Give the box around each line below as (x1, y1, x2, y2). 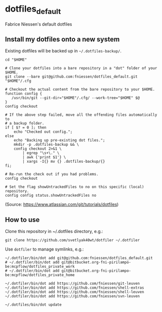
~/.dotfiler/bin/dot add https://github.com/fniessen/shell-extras (5, 285, 145, 290)
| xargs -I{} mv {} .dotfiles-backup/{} (22, 159, 105, 164)
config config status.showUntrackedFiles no (5, 193, 97, 198)
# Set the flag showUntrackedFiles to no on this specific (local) (5, 185, 145, 189)
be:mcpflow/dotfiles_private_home (5, 273, 75, 278)
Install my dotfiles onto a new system (5, 35, 120, 43)
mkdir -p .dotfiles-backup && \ (14, 142, 79, 147)
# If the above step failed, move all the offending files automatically (5, 112, 158, 117)
